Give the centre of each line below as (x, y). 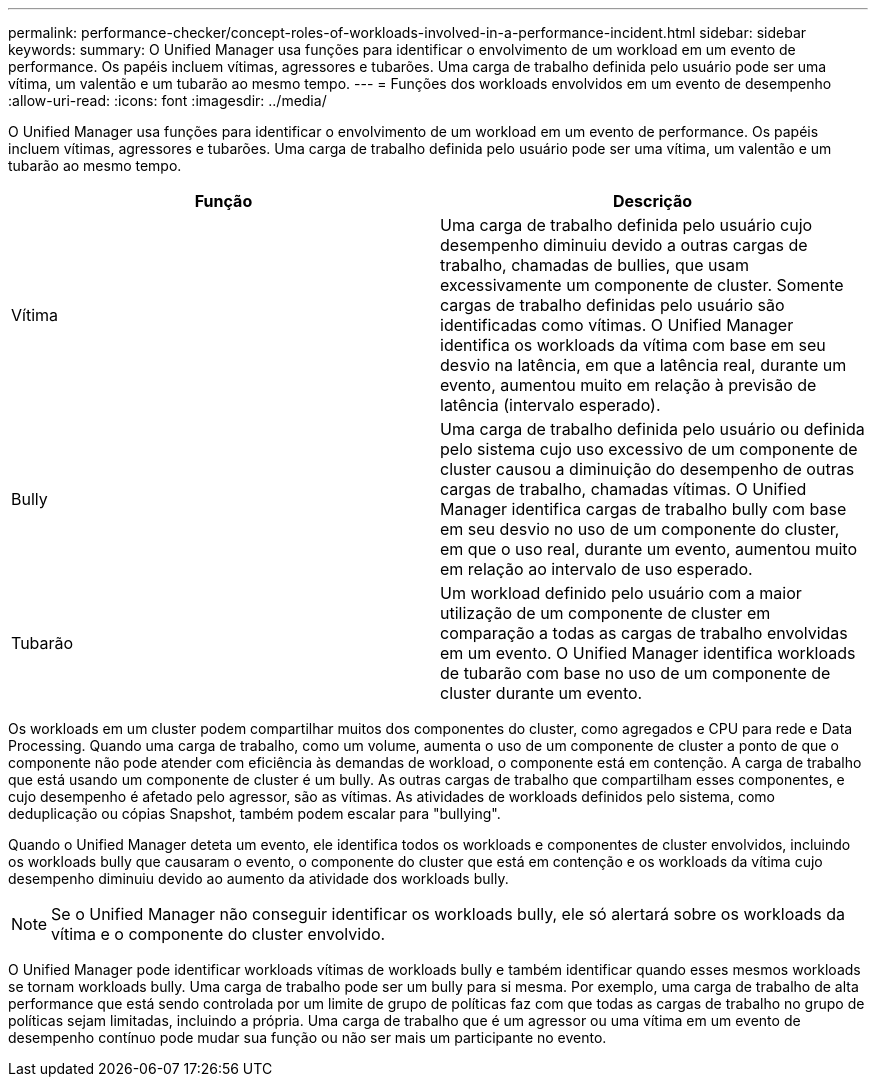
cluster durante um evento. (541, 693)
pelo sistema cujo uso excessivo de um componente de (649, 449)
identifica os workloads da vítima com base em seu (633, 345)
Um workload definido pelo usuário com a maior (621, 593)
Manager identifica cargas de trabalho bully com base (643, 509)
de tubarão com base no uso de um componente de (635, 673)
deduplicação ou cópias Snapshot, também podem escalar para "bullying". (254, 813)
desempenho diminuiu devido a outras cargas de (624, 245)
